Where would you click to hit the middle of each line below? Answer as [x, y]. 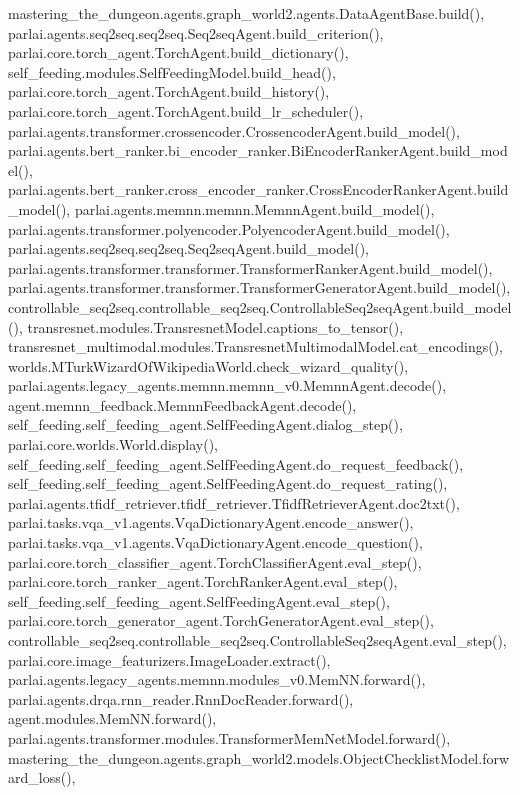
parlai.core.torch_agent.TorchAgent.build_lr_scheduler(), [186, 110]
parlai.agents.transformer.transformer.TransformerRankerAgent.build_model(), [250, 267]
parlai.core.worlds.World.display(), [113, 444]
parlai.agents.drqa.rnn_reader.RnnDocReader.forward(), [181, 698]
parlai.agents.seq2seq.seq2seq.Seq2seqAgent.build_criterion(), [196, 32]
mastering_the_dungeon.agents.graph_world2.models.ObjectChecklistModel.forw [259, 757]
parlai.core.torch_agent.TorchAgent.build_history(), [169, 91]
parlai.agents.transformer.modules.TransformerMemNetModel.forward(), [229, 737]
